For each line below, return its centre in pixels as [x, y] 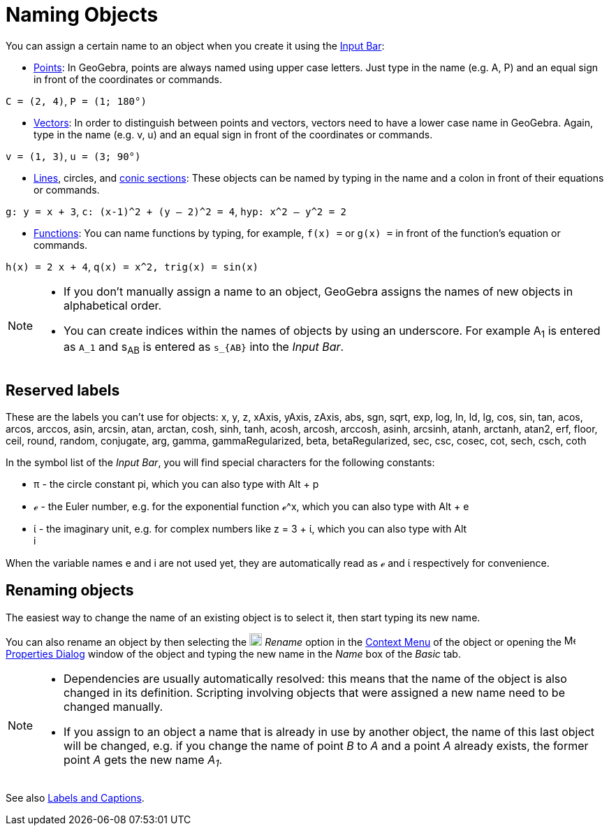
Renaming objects [70, 591]
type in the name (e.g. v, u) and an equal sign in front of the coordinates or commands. [233, 134]
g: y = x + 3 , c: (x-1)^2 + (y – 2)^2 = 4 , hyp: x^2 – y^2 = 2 [176, 211]
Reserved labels [63, 390]
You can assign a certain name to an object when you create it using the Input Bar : [195, 45]
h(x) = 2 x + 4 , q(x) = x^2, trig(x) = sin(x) [132, 266]
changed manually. [113, 706]
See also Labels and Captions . [75, 798]
